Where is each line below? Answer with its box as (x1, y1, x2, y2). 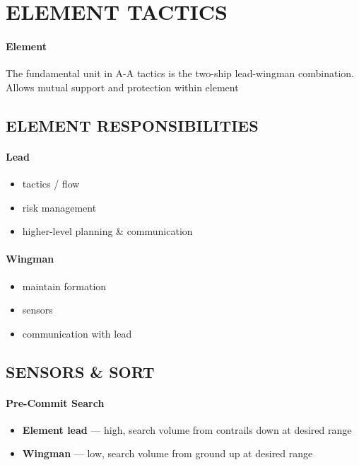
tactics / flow (22, 176, 80, 190)
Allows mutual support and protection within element (6, 79, 239, 94)
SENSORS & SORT (6, 360, 155, 382)
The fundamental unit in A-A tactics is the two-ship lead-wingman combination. (6, 66, 354, 81)
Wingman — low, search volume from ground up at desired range (22, 446, 313, 461)
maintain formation (22, 278, 107, 293)
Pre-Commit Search (6, 395, 105, 410)
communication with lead (22, 326, 132, 340)
